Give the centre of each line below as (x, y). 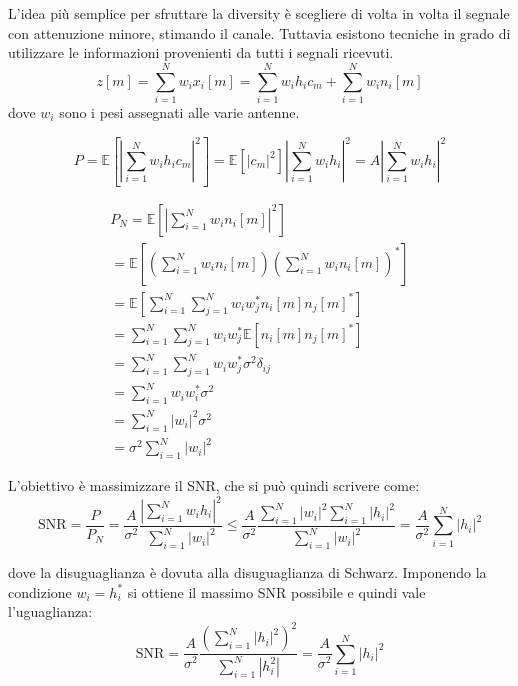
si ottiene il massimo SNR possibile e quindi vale (276, 591)
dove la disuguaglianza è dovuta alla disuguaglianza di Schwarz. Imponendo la (247, 572)
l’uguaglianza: (50, 611)
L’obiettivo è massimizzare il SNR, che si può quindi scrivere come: (214, 484)
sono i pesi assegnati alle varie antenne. (179, 111)
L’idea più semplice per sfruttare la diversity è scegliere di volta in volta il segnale (259, 13)
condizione (40, 591)
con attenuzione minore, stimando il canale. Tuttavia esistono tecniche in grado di (259, 32)
